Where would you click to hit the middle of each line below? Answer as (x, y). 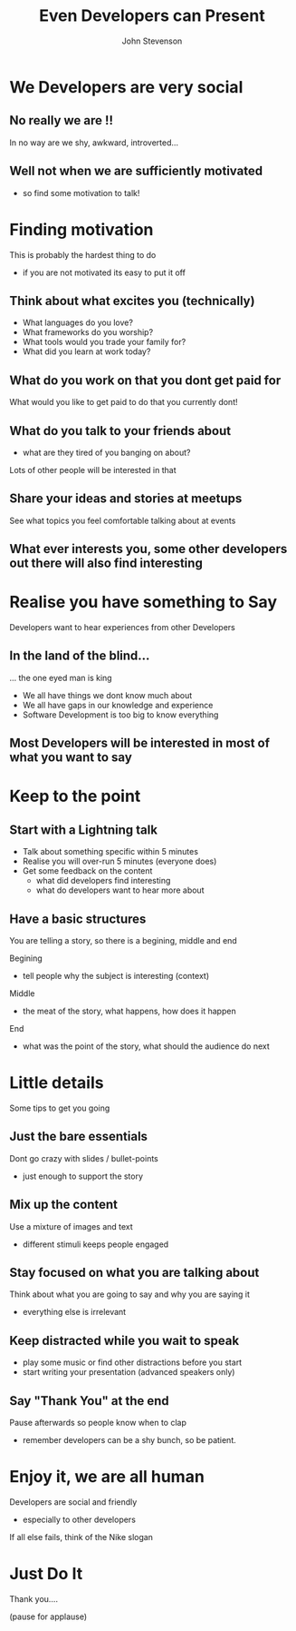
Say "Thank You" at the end (89, 1401)
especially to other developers (79, 1520)
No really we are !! (61, 120)
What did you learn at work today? (86, 351)
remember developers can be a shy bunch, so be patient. (129, 1440)
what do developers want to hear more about (120, 890)
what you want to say (71, 758)
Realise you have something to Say (143, 603)
